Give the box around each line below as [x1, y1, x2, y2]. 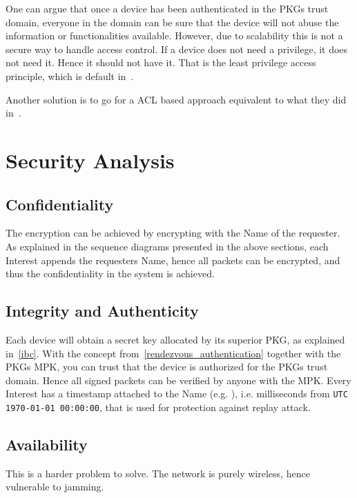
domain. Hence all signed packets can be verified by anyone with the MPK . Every [6, 372, 351, 387]
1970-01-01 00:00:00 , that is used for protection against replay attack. [6, 399, 311, 414]
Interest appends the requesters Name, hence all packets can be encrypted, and [6, 252, 340, 267]
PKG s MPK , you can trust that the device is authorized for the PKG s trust [6, 359, 328, 374]
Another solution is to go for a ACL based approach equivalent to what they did [6, 92, 347, 106]
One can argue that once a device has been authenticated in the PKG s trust [6, 1, 329, 15]
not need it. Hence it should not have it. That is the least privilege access [6, 55, 316, 70]
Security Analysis [6, 146, 175, 174]
